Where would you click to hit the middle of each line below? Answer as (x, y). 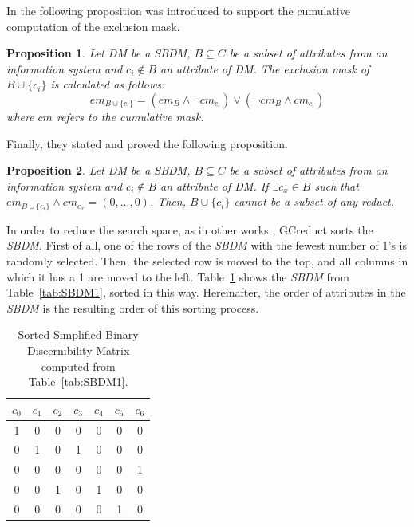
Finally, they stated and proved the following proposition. (147, 143)
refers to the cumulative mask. (130, 116)
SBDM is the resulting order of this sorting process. (133, 307)
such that (337, 185)
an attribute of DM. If (215, 185)
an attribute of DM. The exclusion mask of (265, 68)
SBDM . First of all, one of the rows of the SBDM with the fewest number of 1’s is (207, 245)
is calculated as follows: (108, 84)
